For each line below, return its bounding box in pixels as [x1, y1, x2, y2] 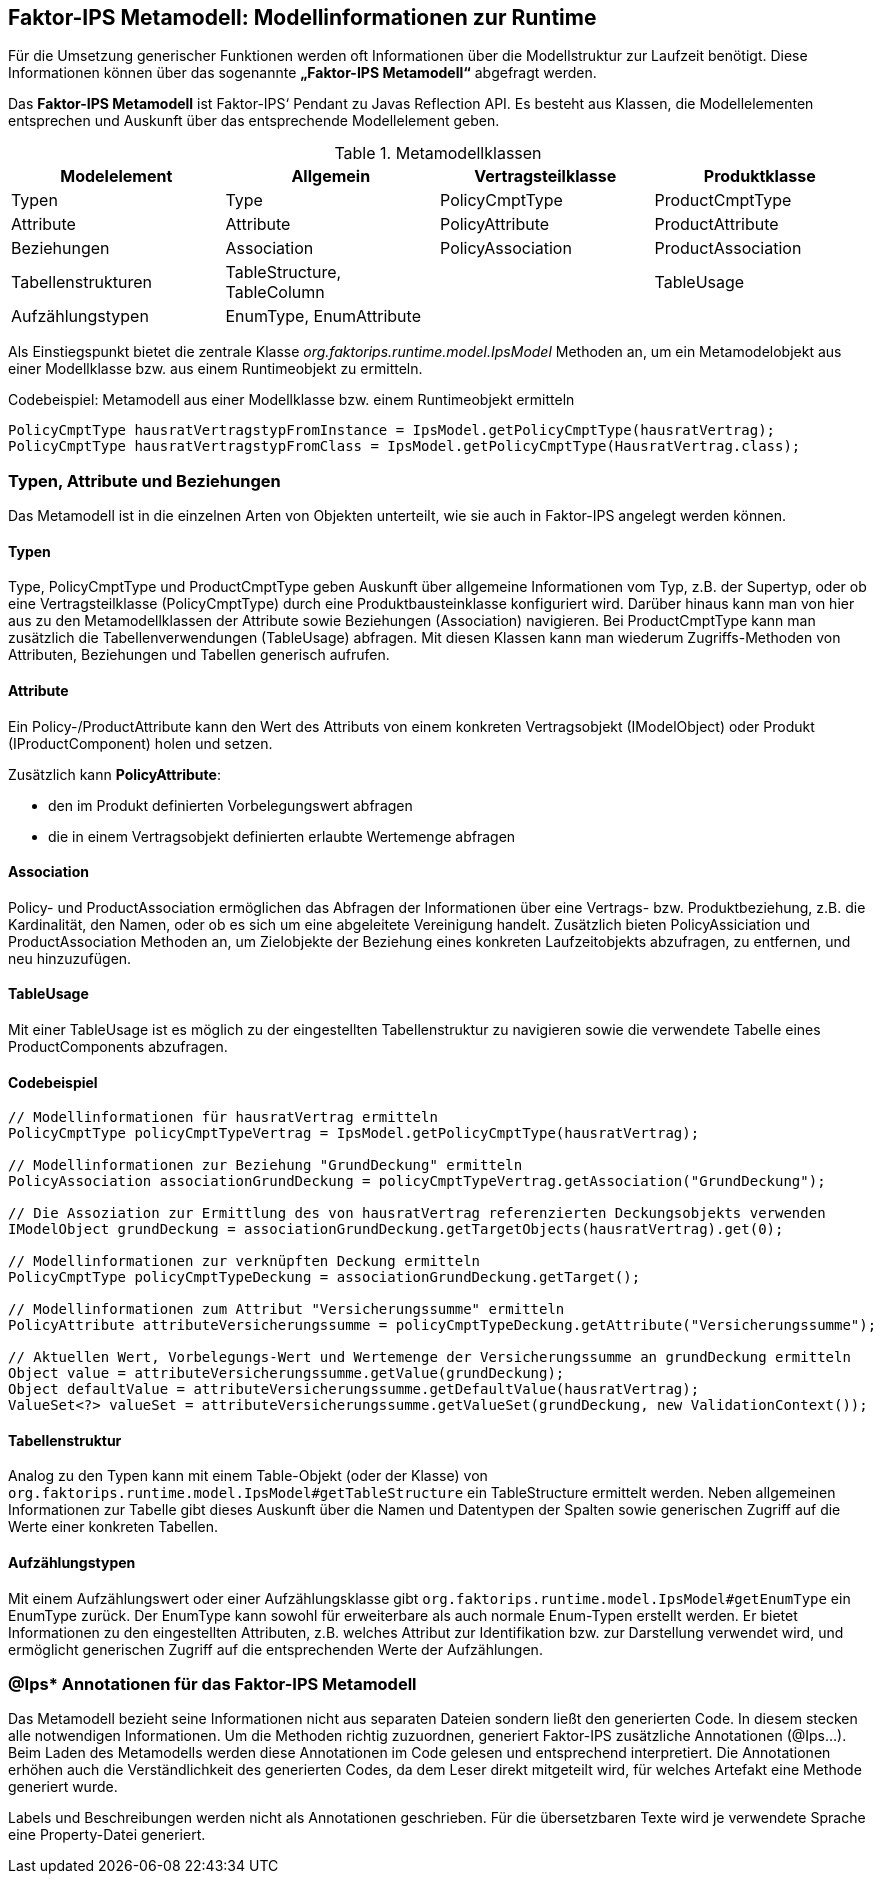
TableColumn [225, 282, 325, 303]
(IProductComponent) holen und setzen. [8, 734, 273, 752]
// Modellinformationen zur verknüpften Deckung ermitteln [8, 1253, 481, 1270]
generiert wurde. [8, 1778, 118, 1796]
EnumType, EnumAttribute [225, 306, 421, 327]
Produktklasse [703, 166, 816, 187]
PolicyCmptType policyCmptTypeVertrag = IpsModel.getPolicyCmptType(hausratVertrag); [8, 1125, 700, 1142]
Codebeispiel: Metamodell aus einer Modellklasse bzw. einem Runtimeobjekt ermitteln [8, 391, 575, 409]
